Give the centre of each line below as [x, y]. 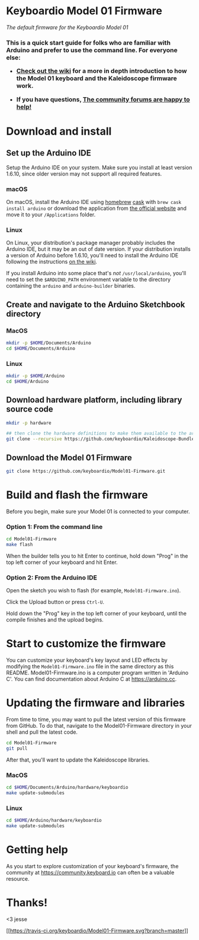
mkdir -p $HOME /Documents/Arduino [49, 343]
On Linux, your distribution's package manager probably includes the [91, 243]
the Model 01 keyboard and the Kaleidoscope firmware [97, 78]
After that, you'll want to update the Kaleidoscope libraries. [78, 760]
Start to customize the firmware [86, 644]
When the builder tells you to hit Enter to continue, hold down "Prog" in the [97, 556]
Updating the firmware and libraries [96, 703]
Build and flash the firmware [77, 495]
